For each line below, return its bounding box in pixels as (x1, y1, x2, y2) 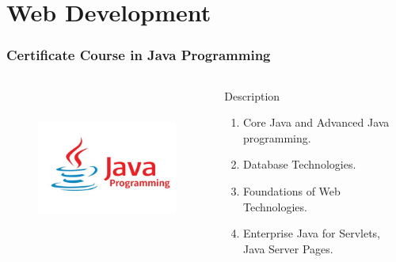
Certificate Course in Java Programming (6, 45, 271, 65)
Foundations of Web (243, 182, 341, 199)
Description (224, 87, 280, 104)
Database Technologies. (243, 156, 356, 173)
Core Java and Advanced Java (243, 114, 390, 131)
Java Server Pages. (243, 240, 333, 256)
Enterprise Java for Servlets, (243, 225, 380, 241)
